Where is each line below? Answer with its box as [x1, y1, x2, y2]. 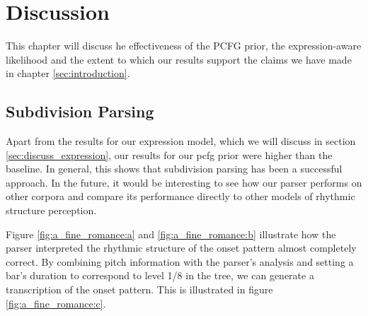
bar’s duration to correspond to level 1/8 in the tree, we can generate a [6, 268, 314, 283]
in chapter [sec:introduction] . [6, 66, 130, 81]
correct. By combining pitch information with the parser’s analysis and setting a [6, 254, 354, 269]
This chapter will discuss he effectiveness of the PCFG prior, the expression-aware [6, 38, 362, 53]
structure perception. [6, 203, 97, 218]
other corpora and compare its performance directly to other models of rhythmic [6, 189, 355, 204]
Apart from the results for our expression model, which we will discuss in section [6, 134, 356, 148]
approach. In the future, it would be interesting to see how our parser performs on [6, 175, 362, 189]
